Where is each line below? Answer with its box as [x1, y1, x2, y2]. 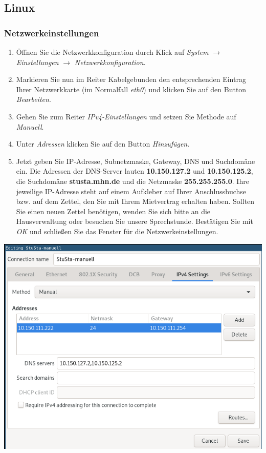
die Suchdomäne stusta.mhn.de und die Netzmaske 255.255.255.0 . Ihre [16, 175, 249, 186]
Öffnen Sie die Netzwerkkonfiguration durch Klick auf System [16, 47, 209, 57]
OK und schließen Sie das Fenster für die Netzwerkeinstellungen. [16, 225, 218, 236]
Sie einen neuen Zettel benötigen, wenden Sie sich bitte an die [16, 205, 211, 216]
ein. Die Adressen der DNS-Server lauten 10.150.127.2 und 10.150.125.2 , [16, 166, 253, 176]
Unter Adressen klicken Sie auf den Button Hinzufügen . [16, 138, 190, 149]
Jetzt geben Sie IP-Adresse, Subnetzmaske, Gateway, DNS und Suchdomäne [16, 155, 255, 166]
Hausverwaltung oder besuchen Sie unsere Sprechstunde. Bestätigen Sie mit [16, 216, 253, 226]
